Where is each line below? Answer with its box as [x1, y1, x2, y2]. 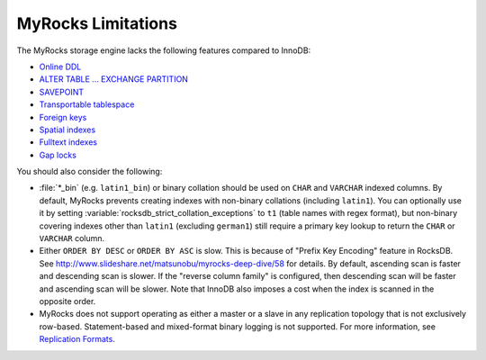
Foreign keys [39, 112, 87, 122]
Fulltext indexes [39, 137, 98, 148]
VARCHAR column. [39, 233, 105, 244]
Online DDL [39, 61, 82, 72]
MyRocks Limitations [16, 13, 177, 33]
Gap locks [39, 149, 76, 160]
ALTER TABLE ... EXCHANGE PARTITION [39, 74, 189, 85]
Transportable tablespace [39, 99, 135, 110]
